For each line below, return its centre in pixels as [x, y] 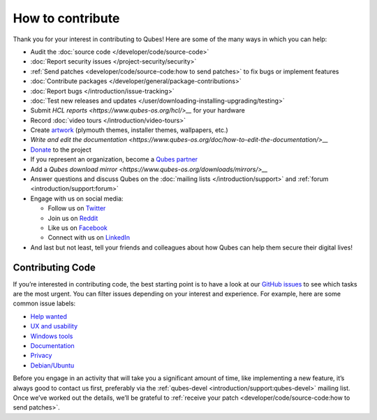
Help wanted [49, 316]
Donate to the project [61, 150]
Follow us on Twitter [77, 208]
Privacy [41, 356]
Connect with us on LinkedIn [89, 238]
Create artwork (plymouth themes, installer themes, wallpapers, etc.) [129, 130]
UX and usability [54, 326]
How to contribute [66, 18]
